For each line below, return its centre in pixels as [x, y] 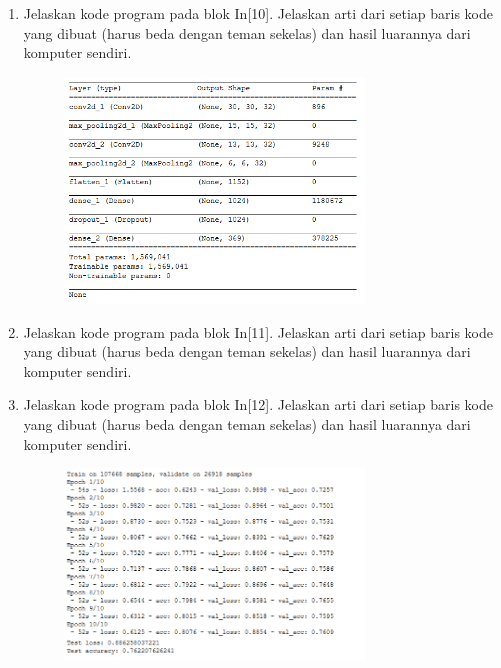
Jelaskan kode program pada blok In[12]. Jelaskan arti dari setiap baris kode [258, 404]
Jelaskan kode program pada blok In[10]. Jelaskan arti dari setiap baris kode [258, 13]
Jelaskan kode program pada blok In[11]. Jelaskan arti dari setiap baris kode [258, 331]
